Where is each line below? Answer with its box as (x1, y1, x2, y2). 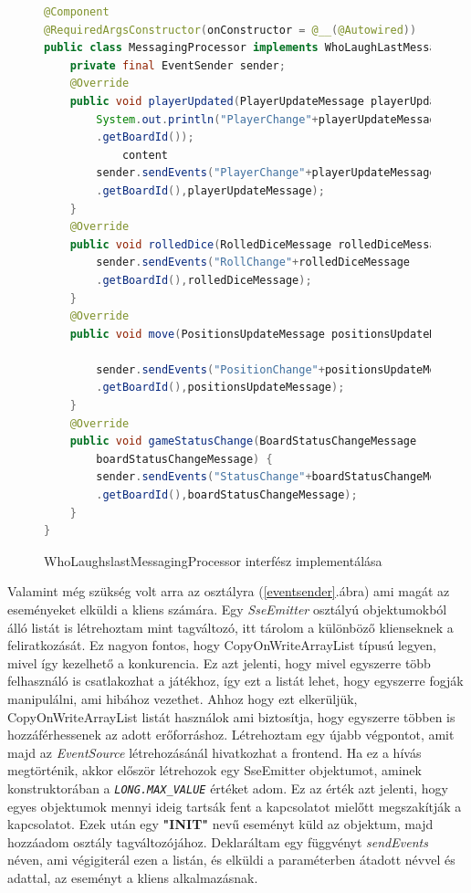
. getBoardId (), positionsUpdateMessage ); (96, 381, 345, 394)
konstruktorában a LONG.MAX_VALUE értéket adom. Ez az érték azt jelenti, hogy (7, 778, 448, 797)
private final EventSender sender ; (69, 58, 286, 72)
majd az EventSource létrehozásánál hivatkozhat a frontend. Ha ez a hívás (7, 742, 422, 762)
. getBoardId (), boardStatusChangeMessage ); (96, 489, 358, 502)
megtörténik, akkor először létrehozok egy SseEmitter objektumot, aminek (7, 761, 422, 780)
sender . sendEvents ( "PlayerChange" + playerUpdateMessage (96, 166, 436, 180)
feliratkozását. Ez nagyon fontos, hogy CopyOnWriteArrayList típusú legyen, (7, 636, 436, 655)
